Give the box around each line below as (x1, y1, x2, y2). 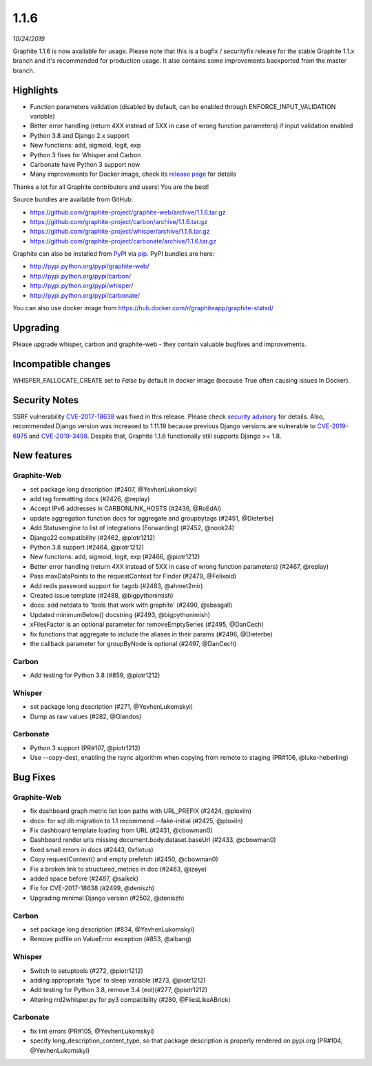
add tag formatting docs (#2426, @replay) (30, 495, 150, 503)
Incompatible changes (12, 358, 112, 370)
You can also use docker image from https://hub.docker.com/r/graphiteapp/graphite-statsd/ (12, 304, 273, 312)
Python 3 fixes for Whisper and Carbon (30, 150, 141, 159)
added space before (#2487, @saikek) (30, 874, 139, 883)
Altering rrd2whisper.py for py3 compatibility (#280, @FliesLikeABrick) (30, 995, 231, 1003)
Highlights (12, 84, 59, 96)
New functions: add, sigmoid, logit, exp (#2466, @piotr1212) (30, 552, 200, 561)
